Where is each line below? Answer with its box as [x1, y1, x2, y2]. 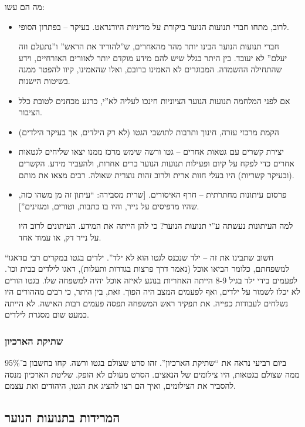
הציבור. [18, 106, 42, 118]
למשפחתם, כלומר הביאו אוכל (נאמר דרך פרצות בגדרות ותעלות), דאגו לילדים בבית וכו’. [5, 262, 290, 275]
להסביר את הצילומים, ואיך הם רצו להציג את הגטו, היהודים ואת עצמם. [5, 379, 236, 392]
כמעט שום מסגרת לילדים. [5, 308, 89, 321]
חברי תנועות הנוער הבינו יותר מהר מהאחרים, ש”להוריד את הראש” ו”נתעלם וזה [18, 40, 279, 52]
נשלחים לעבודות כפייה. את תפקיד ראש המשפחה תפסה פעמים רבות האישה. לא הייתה [5, 296, 289, 309]
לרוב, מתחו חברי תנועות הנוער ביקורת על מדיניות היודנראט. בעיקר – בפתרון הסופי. [18, 20, 289, 32]
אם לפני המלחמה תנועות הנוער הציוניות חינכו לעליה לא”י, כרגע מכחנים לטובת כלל [18, 94, 290, 106]
